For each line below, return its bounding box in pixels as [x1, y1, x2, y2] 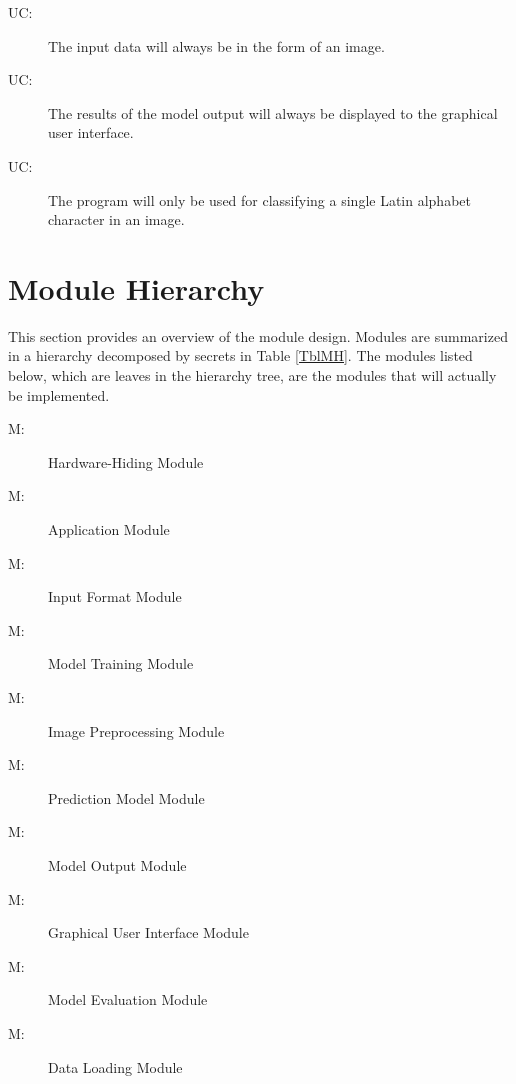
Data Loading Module [48, 1056, 183, 1077]
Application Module [48, 519, 170, 540]
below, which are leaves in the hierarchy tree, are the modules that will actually [8, 365, 497, 386]
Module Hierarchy [8, 267, 265, 308]
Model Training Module [48, 653, 194, 674]
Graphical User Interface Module [48, 922, 249, 943]
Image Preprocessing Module [48, 720, 225, 741]
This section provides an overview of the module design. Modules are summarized [8, 325, 508, 346]
